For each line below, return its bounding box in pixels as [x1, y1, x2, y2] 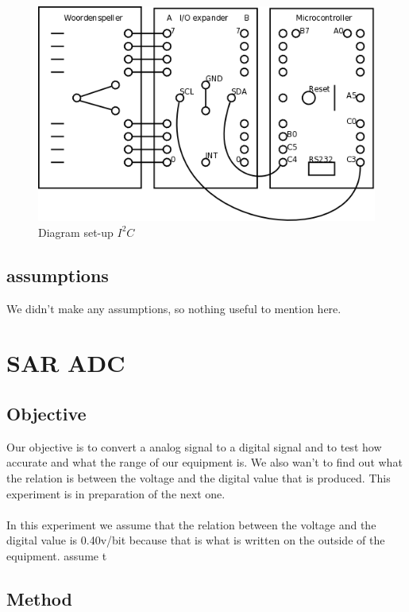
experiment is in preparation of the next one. [6, 485, 226, 502]
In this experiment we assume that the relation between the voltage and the [6, 516, 376, 533]
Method [6, 586, 72, 610]
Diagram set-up [38, 223, 114, 240]
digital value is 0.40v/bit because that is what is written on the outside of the [6, 532, 385, 548]
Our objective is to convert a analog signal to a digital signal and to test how [6, 438, 382, 455]
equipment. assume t [6, 547, 107, 564]
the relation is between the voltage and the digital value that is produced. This [6, 469, 391, 486]
